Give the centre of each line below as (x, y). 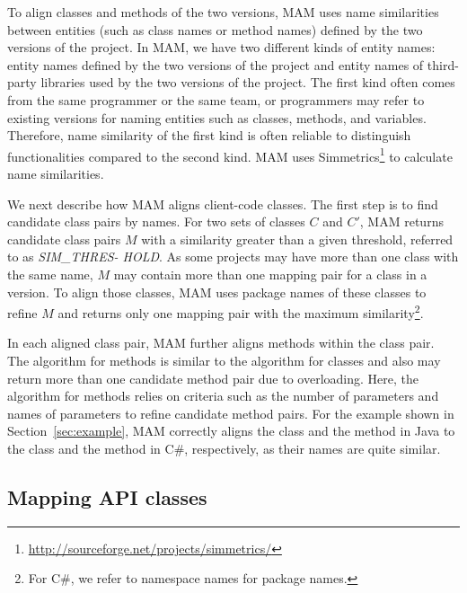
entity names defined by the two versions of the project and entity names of (216, 64)
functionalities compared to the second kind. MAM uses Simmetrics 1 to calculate (230, 155)
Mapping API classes (107, 496)
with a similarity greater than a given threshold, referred (297, 239)
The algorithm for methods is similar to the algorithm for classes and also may (224, 360)
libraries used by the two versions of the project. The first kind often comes (248, 82)
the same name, (50, 274)
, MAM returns (401, 221)
